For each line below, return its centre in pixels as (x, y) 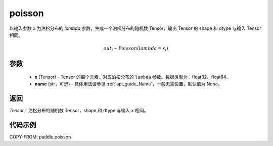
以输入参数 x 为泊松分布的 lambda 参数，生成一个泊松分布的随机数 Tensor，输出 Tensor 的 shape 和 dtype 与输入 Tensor (135, 28)
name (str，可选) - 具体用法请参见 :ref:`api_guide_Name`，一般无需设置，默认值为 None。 (128, 84)
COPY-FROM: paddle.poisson (40, 137)
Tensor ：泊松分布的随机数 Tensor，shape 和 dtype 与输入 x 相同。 (79, 111)
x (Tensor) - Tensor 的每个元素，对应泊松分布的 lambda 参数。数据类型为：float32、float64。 (133, 77)
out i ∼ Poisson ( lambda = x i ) (136, 49)
